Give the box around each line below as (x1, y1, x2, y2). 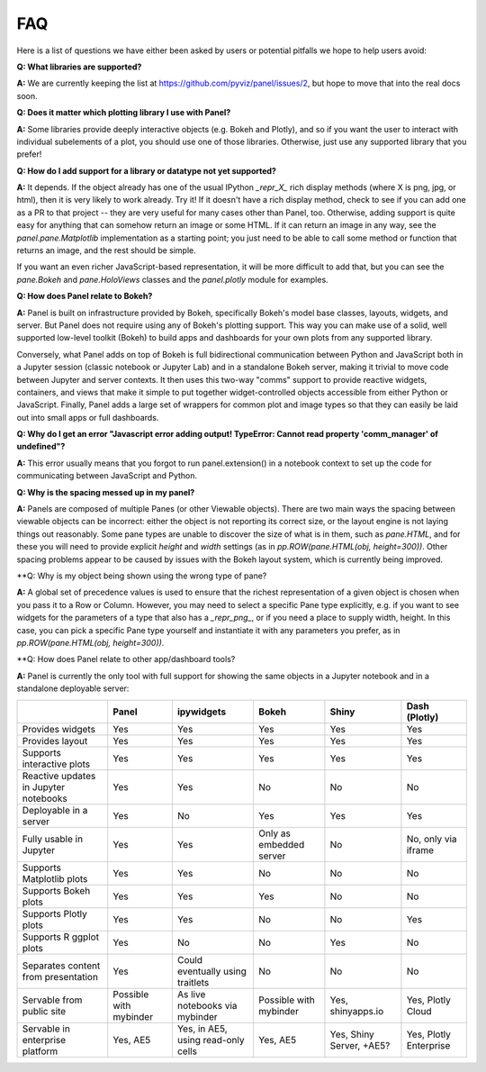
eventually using (176, 965, 247, 977)
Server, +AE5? (329, 1039, 391, 1051)
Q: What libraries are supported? (16, 61, 142, 72)
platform (22, 1045, 58, 1058)
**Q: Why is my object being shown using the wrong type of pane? (16, 570, 267, 581)
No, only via (406, 832, 458, 845)
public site (22, 1004, 67, 1017)
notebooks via (176, 999, 238, 1012)
